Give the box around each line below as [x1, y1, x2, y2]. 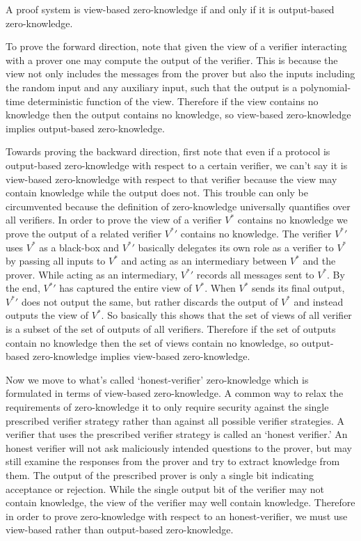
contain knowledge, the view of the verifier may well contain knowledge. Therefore [6, 495, 355, 510]
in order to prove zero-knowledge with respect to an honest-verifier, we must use [6, 508, 348, 523]
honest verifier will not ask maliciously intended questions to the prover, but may [6, 440, 352, 455]
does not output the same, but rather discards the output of [21, 294, 278, 308]
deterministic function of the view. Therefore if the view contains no [27, 93, 319, 108]
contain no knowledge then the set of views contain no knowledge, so [6, 335, 298, 350]
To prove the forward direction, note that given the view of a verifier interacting [6, 39, 347, 54]
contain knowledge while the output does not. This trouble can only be [6, 185, 308, 200]
